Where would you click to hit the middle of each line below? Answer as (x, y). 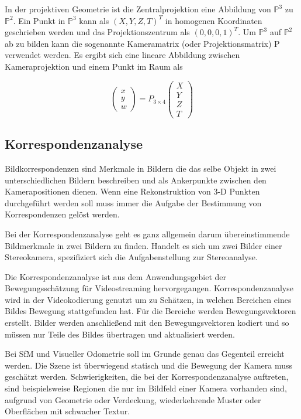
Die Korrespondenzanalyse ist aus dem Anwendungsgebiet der (116, 276)
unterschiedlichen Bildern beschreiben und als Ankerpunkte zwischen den (136, 180)
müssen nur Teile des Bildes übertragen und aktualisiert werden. (120, 334)
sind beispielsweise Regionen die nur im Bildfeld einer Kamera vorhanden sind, (146, 388)
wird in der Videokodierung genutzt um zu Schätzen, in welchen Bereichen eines (148, 299)
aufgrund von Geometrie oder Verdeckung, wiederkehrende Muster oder (133, 399)
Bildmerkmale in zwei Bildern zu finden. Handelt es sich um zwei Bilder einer (143, 245)
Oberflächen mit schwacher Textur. (68, 411)
